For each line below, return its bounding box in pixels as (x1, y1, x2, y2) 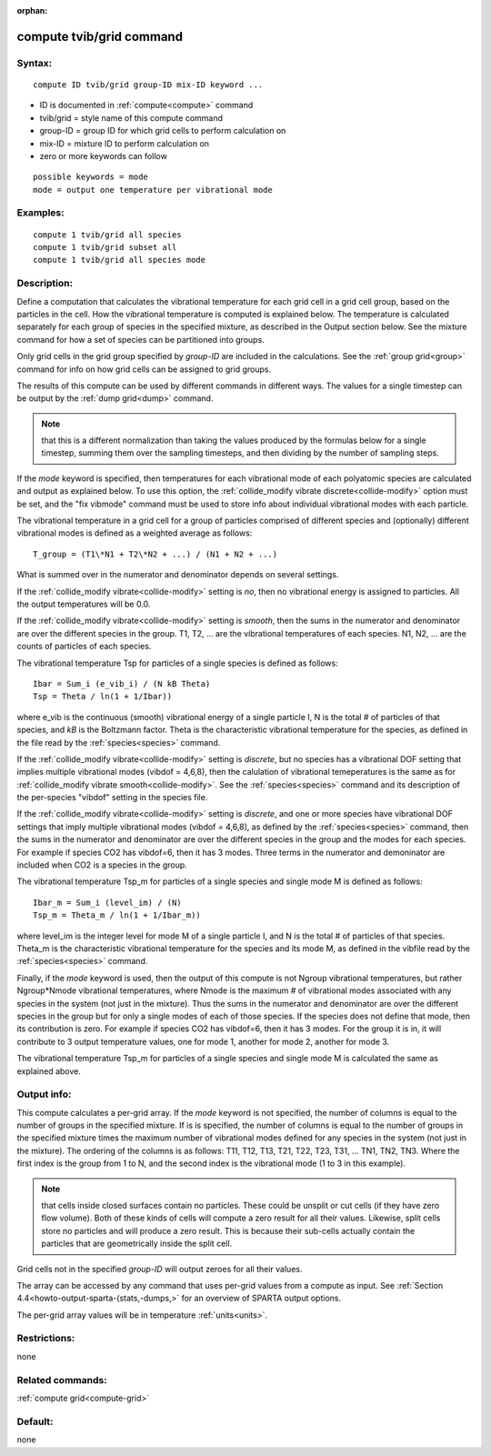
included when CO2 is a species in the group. (16, 859, 188, 870)
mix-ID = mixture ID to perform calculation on (39, 137, 209, 149)
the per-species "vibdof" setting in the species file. (16, 792, 208, 803)
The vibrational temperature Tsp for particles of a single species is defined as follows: (16, 658, 338, 668)
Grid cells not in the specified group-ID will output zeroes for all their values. (16, 1263, 303, 1274)
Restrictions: (16, 1332, 75, 1345)
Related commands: (16, 1373, 108, 1386)
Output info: (16, 1088, 72, 1100)
